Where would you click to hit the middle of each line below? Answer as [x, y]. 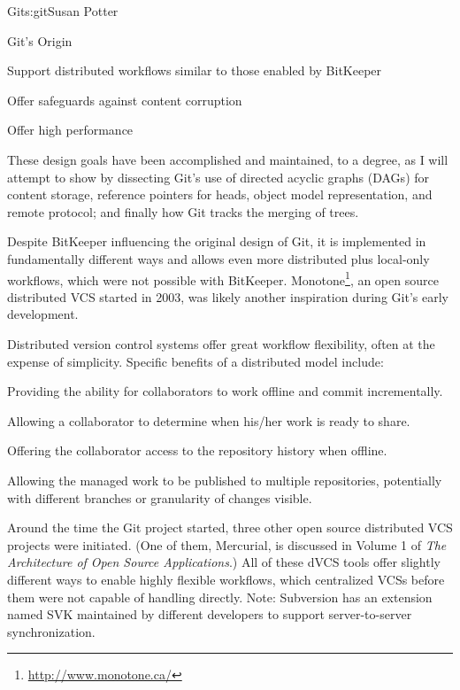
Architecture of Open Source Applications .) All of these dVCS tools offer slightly [224, 562]
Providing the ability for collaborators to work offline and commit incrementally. [225, 391]
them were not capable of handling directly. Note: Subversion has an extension [220, 597]
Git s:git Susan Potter [63, 11]
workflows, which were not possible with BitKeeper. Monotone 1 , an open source [223, 278]
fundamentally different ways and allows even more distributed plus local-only [218, 258]
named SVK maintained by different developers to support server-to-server [210, 614]
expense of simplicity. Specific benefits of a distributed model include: [195, 361]
